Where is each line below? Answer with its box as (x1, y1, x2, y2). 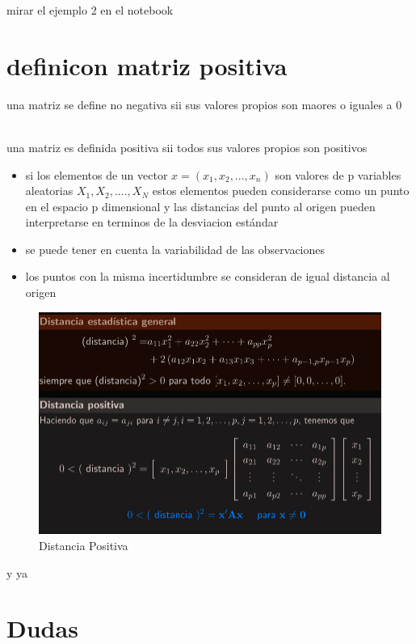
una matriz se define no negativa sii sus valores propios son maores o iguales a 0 (6, 95, 402, 112)
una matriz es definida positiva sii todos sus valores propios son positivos (6, 138, 368, 155)
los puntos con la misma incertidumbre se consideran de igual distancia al (25, 268, 390, 285)
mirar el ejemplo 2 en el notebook (6, 2, 174, 18)
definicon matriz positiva (6, 49, 288, 82)
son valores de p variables (275, 166, 401, 183)
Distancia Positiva (39, 537, 128, 554)
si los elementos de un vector (25, 166, 168, 183)
